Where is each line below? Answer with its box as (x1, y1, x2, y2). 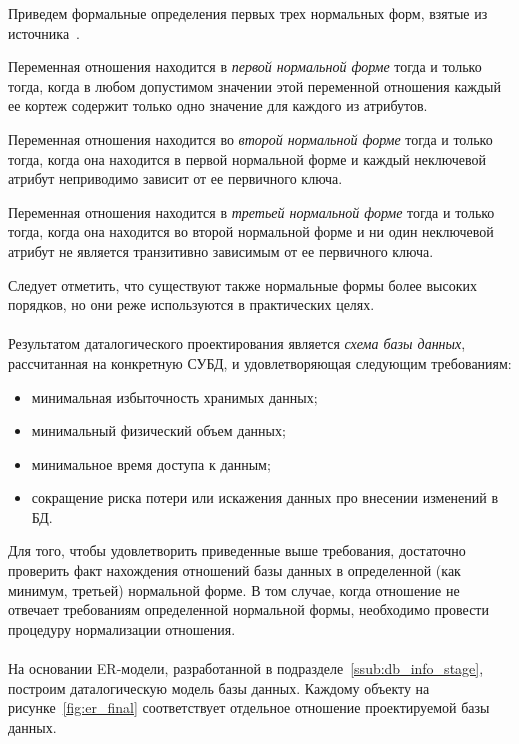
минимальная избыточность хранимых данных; (31, 386, 318, 407)
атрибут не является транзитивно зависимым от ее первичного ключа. (8, 240, 434, 261)
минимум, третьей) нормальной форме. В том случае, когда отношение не (8, 579, 460, 600)
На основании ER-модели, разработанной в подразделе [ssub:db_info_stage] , (8, 658, 484, 679)
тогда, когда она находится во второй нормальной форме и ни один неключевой (8, 221, 494, 242)
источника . (8, 22, 81, 43)
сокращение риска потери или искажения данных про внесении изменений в (31, 487, 499, 508)
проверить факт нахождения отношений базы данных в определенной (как (8, 560, 461, 581)
